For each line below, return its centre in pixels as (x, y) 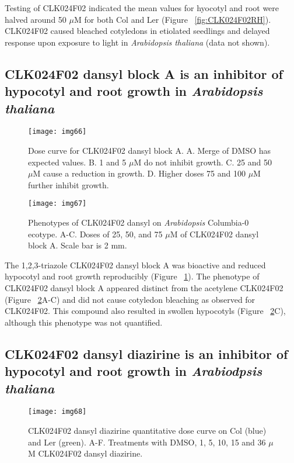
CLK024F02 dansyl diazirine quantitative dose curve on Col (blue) (147, 431)
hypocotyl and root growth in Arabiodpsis (134, 371)
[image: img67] (57, 204)
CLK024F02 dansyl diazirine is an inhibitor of (146, 353)
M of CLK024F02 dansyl (214, 234)
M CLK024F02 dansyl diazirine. (85, 453)
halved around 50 (36, 19)
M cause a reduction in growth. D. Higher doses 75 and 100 (139, 173)
